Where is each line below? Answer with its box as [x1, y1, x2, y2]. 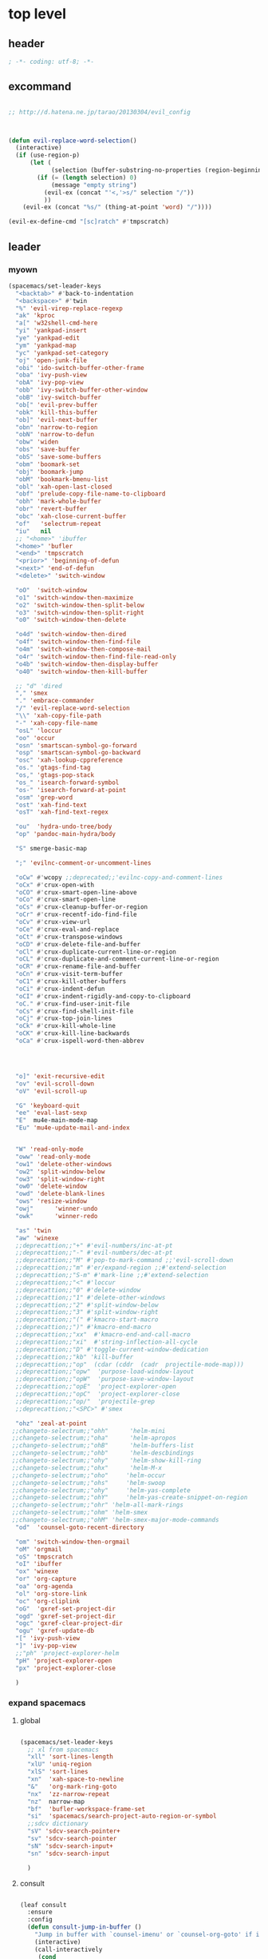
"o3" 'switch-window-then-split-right [15, 608, 145, 616]
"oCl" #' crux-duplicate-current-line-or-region [15, 948, 177, 956]
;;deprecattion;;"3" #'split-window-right [15, 1308, 159, 1316]
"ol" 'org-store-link [15, 1590, 88, 1598]
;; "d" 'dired [15, 682, 62, 690]
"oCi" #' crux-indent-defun [15, 985, 105, 993]
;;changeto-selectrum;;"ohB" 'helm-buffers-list [11, 1442, 195, 1450]
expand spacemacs [8, 1698, 86, 1709]
